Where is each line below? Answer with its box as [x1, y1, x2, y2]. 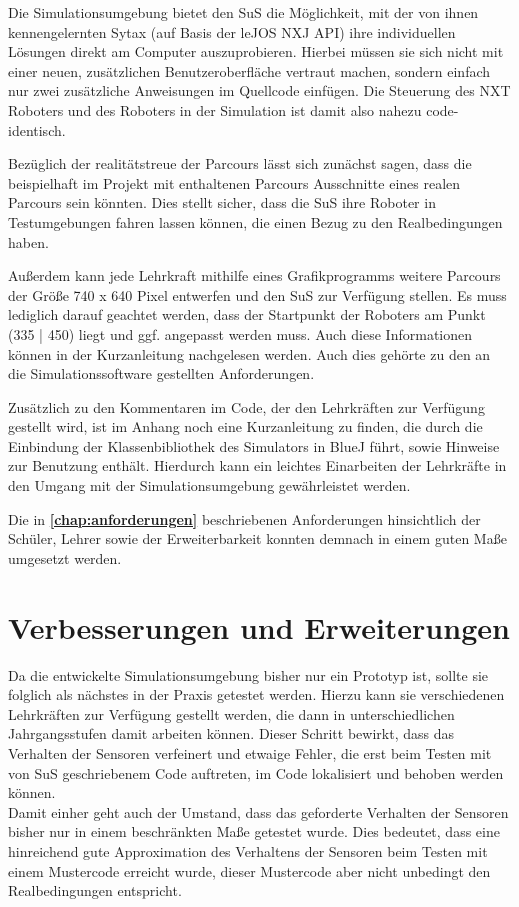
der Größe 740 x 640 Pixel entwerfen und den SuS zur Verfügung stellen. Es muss [8, 284, 507, 305]
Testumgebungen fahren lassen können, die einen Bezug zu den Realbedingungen [8, 211, 503, 232]
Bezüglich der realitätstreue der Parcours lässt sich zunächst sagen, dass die [8, 153, 472, 174]
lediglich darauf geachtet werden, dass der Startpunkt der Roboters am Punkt [8, 304, 486, 325]
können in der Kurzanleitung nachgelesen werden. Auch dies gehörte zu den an [8, 343, 491, 364]
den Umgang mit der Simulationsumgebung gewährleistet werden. [8, 475, 411, 496]
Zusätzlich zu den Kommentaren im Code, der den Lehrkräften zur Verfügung [8, 396, 485, 417]
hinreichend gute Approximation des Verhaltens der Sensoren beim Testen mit [8, 840, 488, 861]
